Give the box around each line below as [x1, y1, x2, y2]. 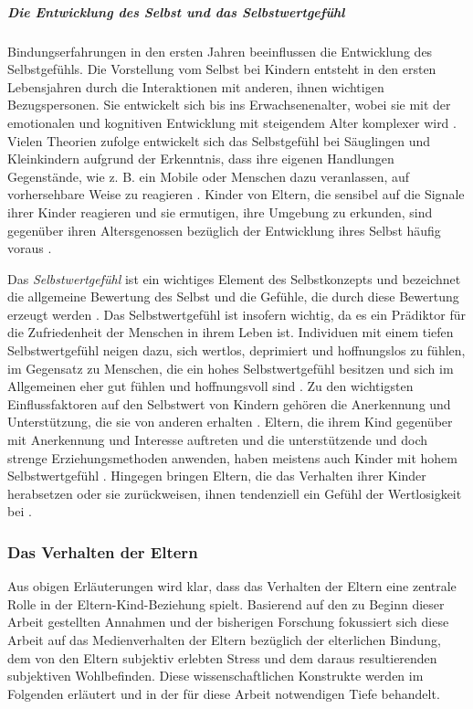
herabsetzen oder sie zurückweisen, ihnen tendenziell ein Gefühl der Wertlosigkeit [7, 483, 462, 503]
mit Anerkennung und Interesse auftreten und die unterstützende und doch [7, 430, 428, 450]
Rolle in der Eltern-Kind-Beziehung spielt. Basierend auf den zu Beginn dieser [7, 594, 445, 613]
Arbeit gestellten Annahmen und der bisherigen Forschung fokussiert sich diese [7, 612, 449, 631]
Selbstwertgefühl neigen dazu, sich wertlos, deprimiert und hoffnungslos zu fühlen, [7, 341, 466, 360]
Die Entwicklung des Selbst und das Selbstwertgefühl [7, 2, 345, 21]
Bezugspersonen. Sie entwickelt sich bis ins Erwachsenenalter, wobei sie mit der [7, 95, 451, 114]
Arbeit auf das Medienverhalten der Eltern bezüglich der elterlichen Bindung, [7, 630, 441, 649]
